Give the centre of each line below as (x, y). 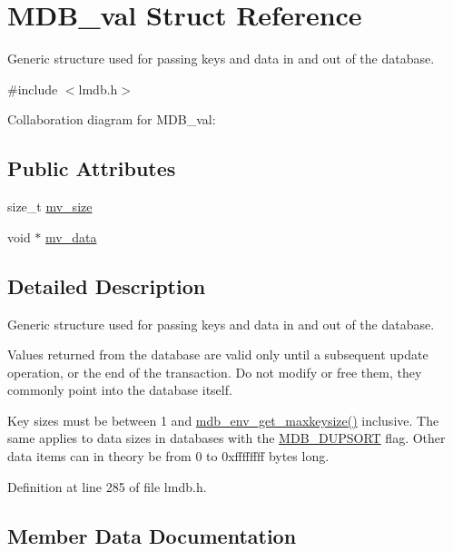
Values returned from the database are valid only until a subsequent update (218, 354)
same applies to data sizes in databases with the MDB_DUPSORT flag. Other (226, 438)
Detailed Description (107, 285)
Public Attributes (92, 168)
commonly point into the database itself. (120, 390)
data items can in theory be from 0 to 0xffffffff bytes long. (168, 456)
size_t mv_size (50, 207)
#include (33, 89)
